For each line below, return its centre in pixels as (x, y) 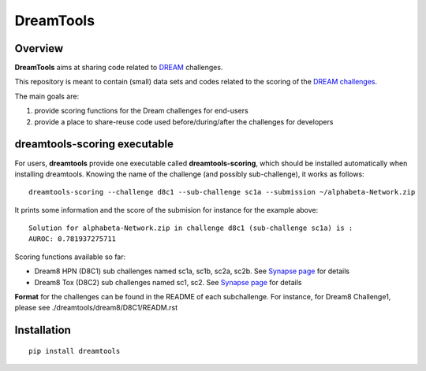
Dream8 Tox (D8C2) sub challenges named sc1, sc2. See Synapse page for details (168, 282)
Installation (43, 330)
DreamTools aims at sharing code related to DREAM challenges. (119, 68)
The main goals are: (47, 96)
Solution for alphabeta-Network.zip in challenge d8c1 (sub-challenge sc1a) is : (191, 228)
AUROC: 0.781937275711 (73, 239)
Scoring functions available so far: (70, 257)
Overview (39, 48)
